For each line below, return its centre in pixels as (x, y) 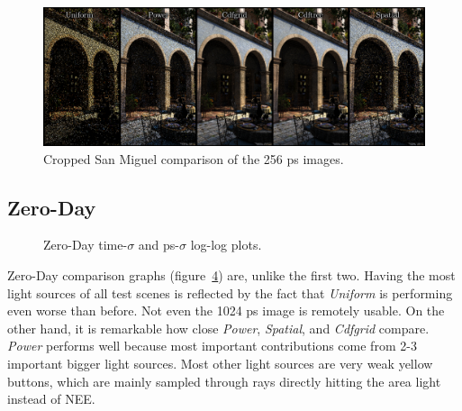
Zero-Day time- (86, 245)
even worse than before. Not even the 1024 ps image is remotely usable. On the (226, 311)
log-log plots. (226, 245)
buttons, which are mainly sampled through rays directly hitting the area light (224, 381)
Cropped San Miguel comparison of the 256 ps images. (194, 158)
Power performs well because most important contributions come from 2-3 (212, 346)
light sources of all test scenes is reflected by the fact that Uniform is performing (230, 292)
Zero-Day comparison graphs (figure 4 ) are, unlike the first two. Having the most (231, 275)
